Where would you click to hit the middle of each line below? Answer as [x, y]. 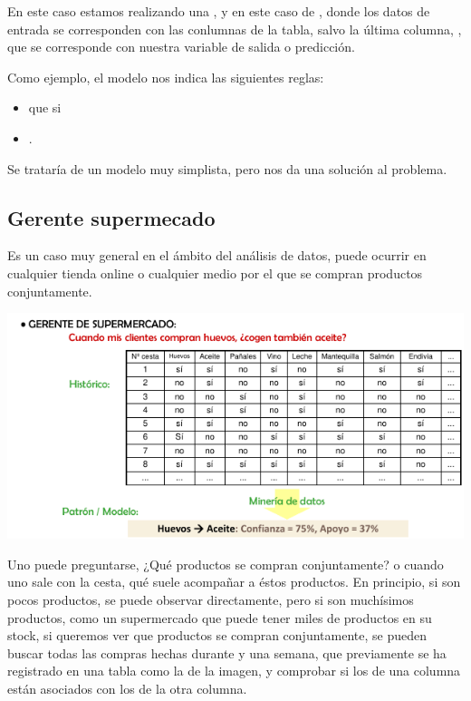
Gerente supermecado [111, 217]
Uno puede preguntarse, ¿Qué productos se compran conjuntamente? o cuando [226, 564]
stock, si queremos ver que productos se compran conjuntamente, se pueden [217, 635]
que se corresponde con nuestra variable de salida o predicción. [181, 47]
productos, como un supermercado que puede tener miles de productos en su [220, 617]
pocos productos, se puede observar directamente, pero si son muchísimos [211, 600]
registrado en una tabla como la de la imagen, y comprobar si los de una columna [234, 671]
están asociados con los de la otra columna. [127, 689]
